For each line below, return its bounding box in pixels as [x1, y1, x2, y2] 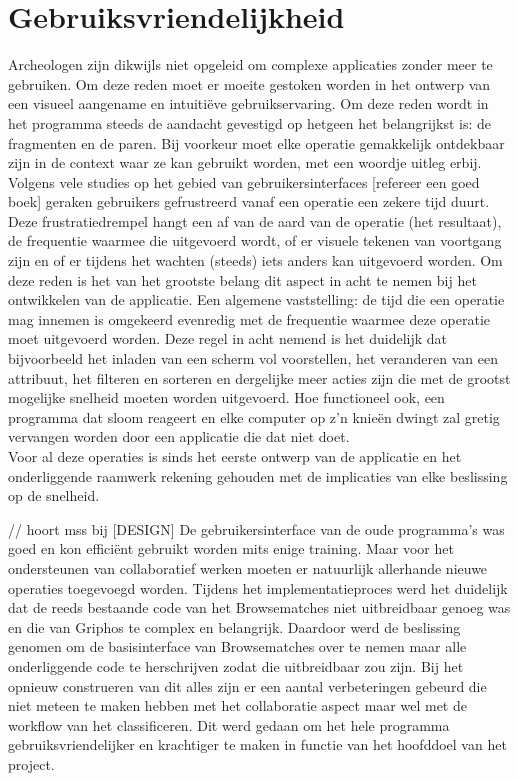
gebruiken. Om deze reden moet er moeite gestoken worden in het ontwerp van [8, 73, 491, 94]
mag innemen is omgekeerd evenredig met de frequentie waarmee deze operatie [8, 308, 491, 329]
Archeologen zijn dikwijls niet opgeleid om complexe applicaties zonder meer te [8, 54, 493, 75]
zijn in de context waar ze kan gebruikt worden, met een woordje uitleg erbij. [8, 152, 482, 173]
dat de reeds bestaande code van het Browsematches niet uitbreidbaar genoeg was [8, 597, 511, 618]
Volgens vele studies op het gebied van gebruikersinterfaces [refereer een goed [8, 171, 480, 192]
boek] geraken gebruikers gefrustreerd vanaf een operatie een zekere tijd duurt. [8, 191, 490, 212]
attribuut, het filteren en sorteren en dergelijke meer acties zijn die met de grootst [8, 367, 511, 388]
